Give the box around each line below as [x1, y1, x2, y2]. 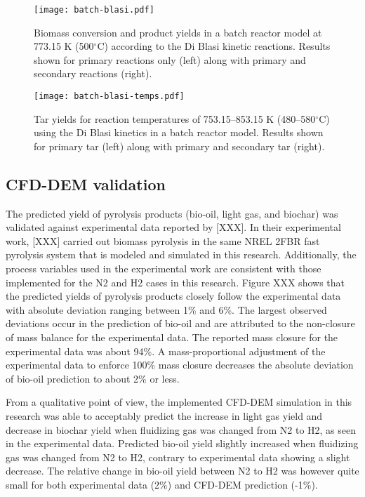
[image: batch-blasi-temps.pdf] [34, 91, 185, 102]
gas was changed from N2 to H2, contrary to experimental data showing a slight [6, 449, 350, 464]
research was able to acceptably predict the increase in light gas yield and [6, 408, 323, 423]
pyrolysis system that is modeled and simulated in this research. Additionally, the [6, 247, 357, 262]
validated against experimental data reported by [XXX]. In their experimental [6, 220, 341, 234]
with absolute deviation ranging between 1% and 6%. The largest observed [6, 302, 327, 317]
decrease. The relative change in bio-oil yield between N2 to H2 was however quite [6, 463, 359, 478]
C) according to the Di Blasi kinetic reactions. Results [97, 39, 331, 53]
